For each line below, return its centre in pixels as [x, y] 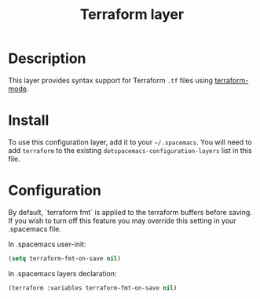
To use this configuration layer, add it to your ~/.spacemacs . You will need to [130, 142]
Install [29, 120]
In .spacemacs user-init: [47, 244]
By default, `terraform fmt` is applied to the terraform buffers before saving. [130, 212]
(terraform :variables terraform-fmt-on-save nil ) [93, 288]
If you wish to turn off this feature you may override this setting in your [122, 221]
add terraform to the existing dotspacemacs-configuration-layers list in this [130, 150]
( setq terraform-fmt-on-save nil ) [65, 258]
